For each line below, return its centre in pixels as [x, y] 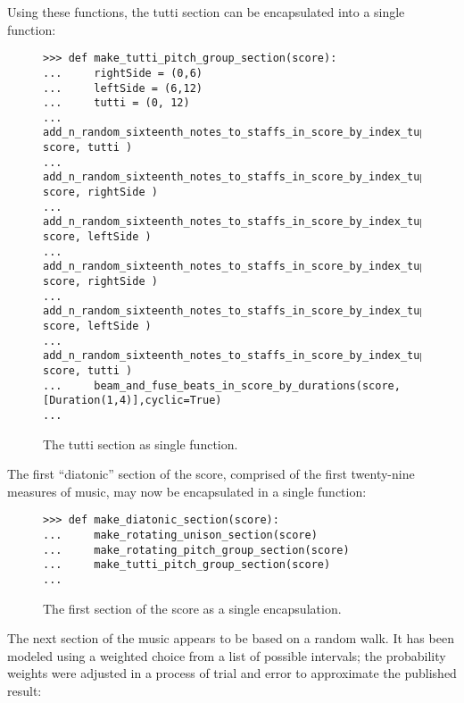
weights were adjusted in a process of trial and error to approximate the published [232, 673]
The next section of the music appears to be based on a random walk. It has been [231, 638]
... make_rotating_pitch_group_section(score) [196, 550]
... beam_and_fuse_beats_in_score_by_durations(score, [222, 385]
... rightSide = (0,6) [123, 73]
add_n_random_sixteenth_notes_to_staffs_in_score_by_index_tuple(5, [251, 222]
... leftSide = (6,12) [123, 88]
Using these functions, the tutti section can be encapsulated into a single [206, 12]
